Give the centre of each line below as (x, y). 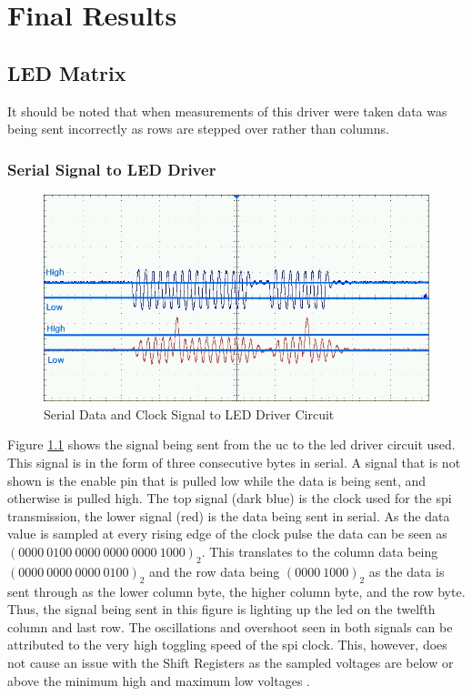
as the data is (407, 571)
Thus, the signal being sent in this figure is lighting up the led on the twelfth (221, 609)
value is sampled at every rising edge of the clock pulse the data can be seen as (227, 534)
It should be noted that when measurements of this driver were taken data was (227, 111)
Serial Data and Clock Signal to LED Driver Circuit (189, 414)
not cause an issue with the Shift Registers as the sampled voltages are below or (231, 662)
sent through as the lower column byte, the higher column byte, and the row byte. (236, 591)
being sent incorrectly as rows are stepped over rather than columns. (198, 129)
